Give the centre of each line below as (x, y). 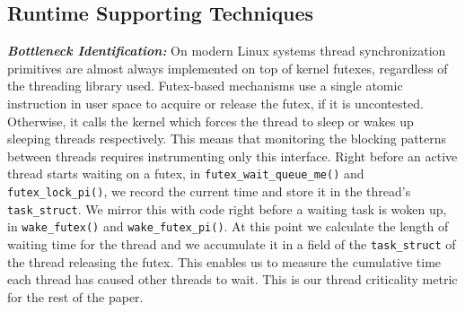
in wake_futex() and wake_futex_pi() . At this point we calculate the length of (228, 226)
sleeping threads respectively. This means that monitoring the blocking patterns (227, 139)
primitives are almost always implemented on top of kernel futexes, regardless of (228, 68)
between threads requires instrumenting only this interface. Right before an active (232, 156)
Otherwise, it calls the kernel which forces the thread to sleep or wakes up (211, 121)
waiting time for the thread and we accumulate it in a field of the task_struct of (232, 243)
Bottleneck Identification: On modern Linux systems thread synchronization (227, 51)
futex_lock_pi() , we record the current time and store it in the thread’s (209, 191)
